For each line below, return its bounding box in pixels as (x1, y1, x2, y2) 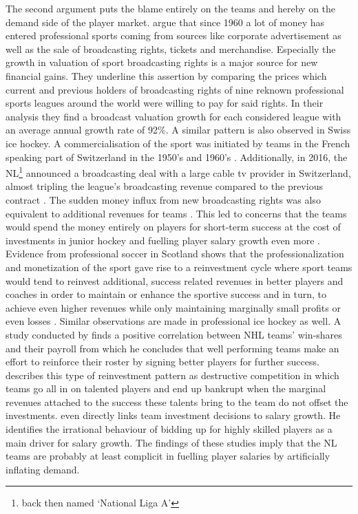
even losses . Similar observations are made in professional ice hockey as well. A (6, 314, 341, 328)
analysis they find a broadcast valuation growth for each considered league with (6, 109, 341, 123)
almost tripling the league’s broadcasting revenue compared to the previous (6, 179, 323, 193)
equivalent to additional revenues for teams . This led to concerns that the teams (6, 206, 347, 220)
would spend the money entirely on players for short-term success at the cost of (6, 219, 341, 234)
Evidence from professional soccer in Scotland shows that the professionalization (6, 246, 344, 261)
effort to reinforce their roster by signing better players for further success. (6, 354, 319, 369)
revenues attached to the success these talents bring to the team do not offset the (6, 394, 348, 409)
